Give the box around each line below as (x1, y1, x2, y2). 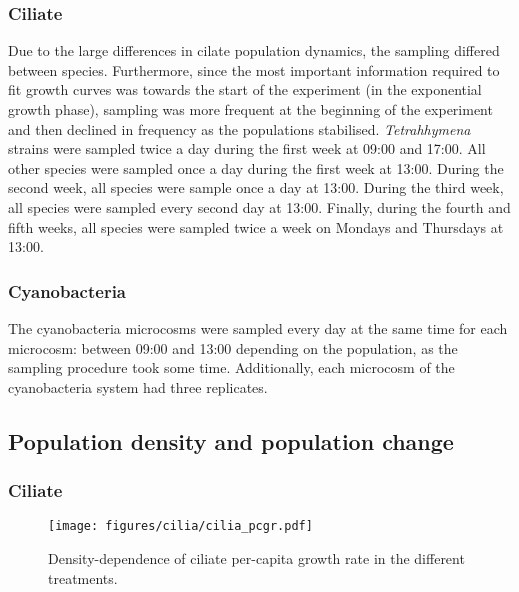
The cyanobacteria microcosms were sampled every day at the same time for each (8, 317, 508, 338)
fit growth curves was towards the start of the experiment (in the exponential (8, 79, 482, 100)
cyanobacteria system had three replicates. (8, 376, 268, 397)
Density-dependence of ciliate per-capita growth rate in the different (48, 548, 465, 568)
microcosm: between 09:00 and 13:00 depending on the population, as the (8, 337, 458, 358)
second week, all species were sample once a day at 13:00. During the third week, (8, 177, 504, 198)
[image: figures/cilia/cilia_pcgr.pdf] (48, 519, 313, 534)
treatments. (48, 567, 118, 588)
